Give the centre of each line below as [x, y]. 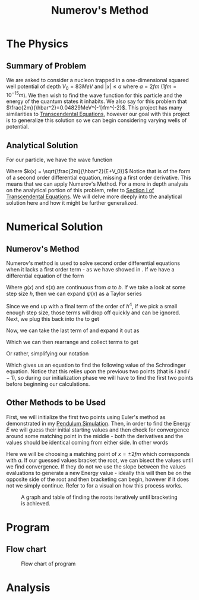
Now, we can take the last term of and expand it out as [73, 330]
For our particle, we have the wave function [59, 160]
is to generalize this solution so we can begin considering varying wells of [97, 120]
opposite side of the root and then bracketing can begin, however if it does [97, 479]
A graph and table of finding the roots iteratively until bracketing [99, 497]
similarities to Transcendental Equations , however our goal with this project [98, 114]
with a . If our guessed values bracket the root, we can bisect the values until [99, 460]
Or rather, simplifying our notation [48, 353]
